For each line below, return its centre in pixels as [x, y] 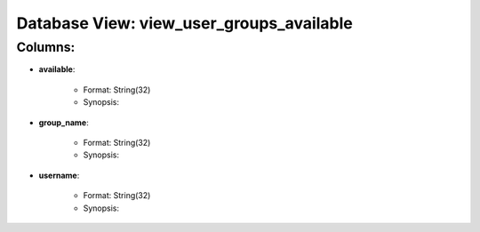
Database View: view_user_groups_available [184, 23]
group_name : [64, 122]
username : [59, 175]
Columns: [46, 47]
